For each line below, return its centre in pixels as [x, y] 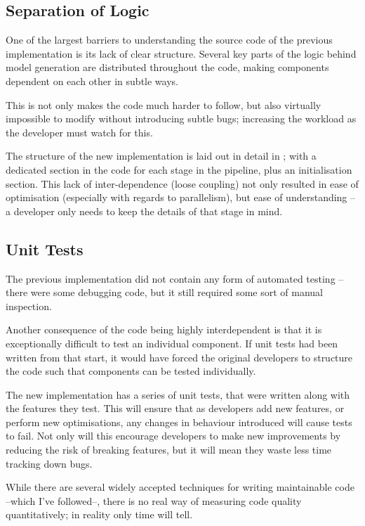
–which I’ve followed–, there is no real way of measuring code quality [154, 500]
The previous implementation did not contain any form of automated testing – [175, 278]
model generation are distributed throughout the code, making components [167, 67]
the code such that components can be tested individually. [131, 371]
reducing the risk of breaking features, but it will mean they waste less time [169, 450]
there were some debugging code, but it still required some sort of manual [164, 292]
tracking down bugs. [49, 463]
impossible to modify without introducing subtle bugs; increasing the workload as [181, 118]
